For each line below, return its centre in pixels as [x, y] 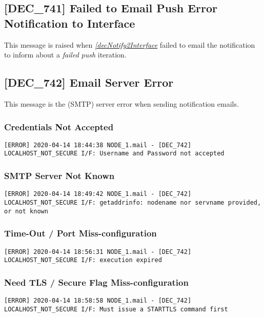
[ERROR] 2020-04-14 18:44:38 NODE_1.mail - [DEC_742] [98, 145]
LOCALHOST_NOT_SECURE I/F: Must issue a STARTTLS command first [116, 309]
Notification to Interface [70, 23]
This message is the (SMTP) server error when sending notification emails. [121, 103]
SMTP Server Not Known [59, 176]
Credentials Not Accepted [59, 126]
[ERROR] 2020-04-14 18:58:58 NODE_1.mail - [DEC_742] [98, 301]
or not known [26, 211]
